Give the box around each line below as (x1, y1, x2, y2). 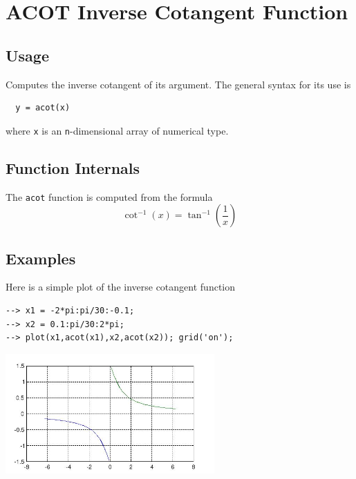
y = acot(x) (15, 103, 71, 113)
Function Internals (6, 157, 140, 178)
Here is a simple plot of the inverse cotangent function (6, 280, 236, 294)
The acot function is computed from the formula (6, 189, 213, 204)
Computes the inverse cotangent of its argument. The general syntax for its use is (6, 77, 351, 91)
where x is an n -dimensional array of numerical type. (6, 123, 229, 137)
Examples (6, 247, 76, 268)
